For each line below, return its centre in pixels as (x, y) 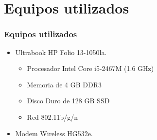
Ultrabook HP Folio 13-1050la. (61, 52)
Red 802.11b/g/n (52, 117)
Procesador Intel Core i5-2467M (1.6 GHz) (90, 68)
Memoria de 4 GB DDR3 (64, 84)
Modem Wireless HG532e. (54, 133)
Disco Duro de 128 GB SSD (68, 101)
